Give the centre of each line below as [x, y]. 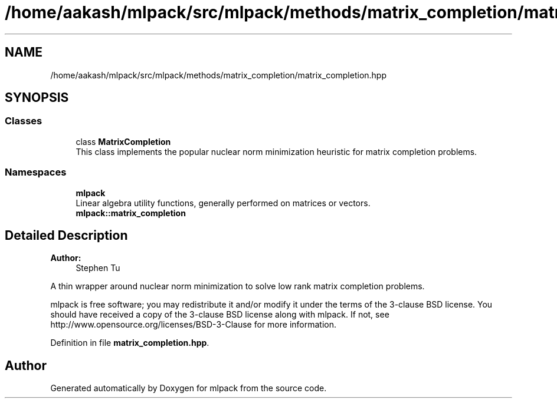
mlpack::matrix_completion [131, 213]
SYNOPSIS [37, 98]
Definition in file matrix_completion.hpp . [130, 343]
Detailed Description [66, 235]
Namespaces [36, 172]
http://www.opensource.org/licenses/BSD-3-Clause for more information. [193, 325]
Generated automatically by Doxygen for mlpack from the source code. [189, 388]
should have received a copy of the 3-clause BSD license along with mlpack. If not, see [220, 315]
